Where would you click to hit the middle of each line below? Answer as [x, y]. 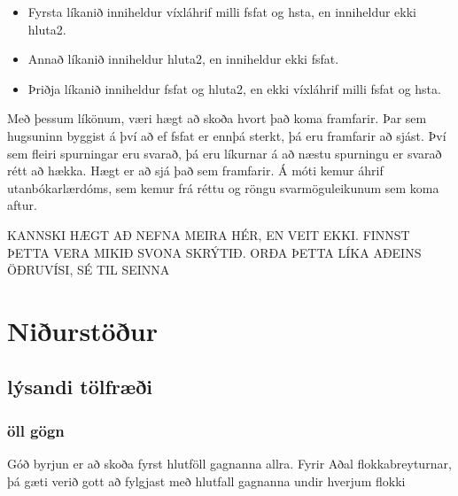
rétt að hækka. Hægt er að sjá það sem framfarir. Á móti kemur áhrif [195, 170]
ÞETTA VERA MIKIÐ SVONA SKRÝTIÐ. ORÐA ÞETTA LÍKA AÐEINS [214, 252]
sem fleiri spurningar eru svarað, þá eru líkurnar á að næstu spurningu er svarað [225, 153]
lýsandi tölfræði [80, 387]
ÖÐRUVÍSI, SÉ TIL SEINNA [89, 270]
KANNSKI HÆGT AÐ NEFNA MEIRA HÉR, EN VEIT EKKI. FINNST [209, 234]
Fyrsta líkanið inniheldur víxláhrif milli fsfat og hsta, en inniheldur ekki [222, 12]
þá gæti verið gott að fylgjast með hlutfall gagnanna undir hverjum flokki [206, 480]
